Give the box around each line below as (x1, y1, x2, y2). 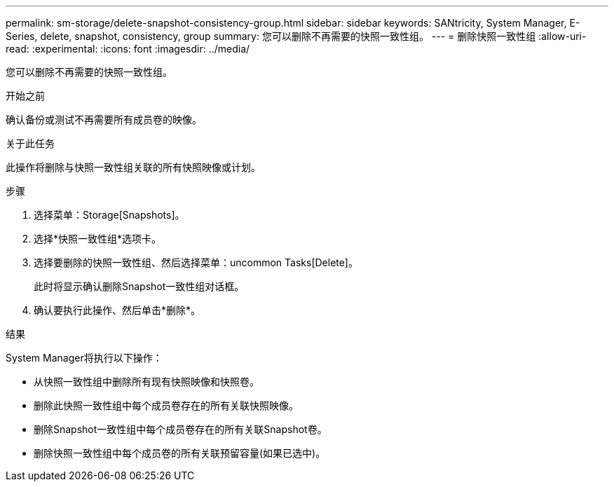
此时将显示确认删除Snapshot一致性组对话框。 (34, 280, 245, 292)
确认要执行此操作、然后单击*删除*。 (34, 304, 201, 316)
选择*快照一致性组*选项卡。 (34, 233, 162, 245)
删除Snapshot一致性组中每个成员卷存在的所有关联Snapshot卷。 (34, 423, 327, 435)
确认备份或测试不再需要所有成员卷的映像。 (6, 114, 202, 125)
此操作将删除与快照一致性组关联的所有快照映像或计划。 (6, 161, 261, 173)
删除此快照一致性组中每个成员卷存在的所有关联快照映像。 (34, 399, 299, 411)
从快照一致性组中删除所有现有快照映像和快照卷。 (34, 376, 259, 387)
